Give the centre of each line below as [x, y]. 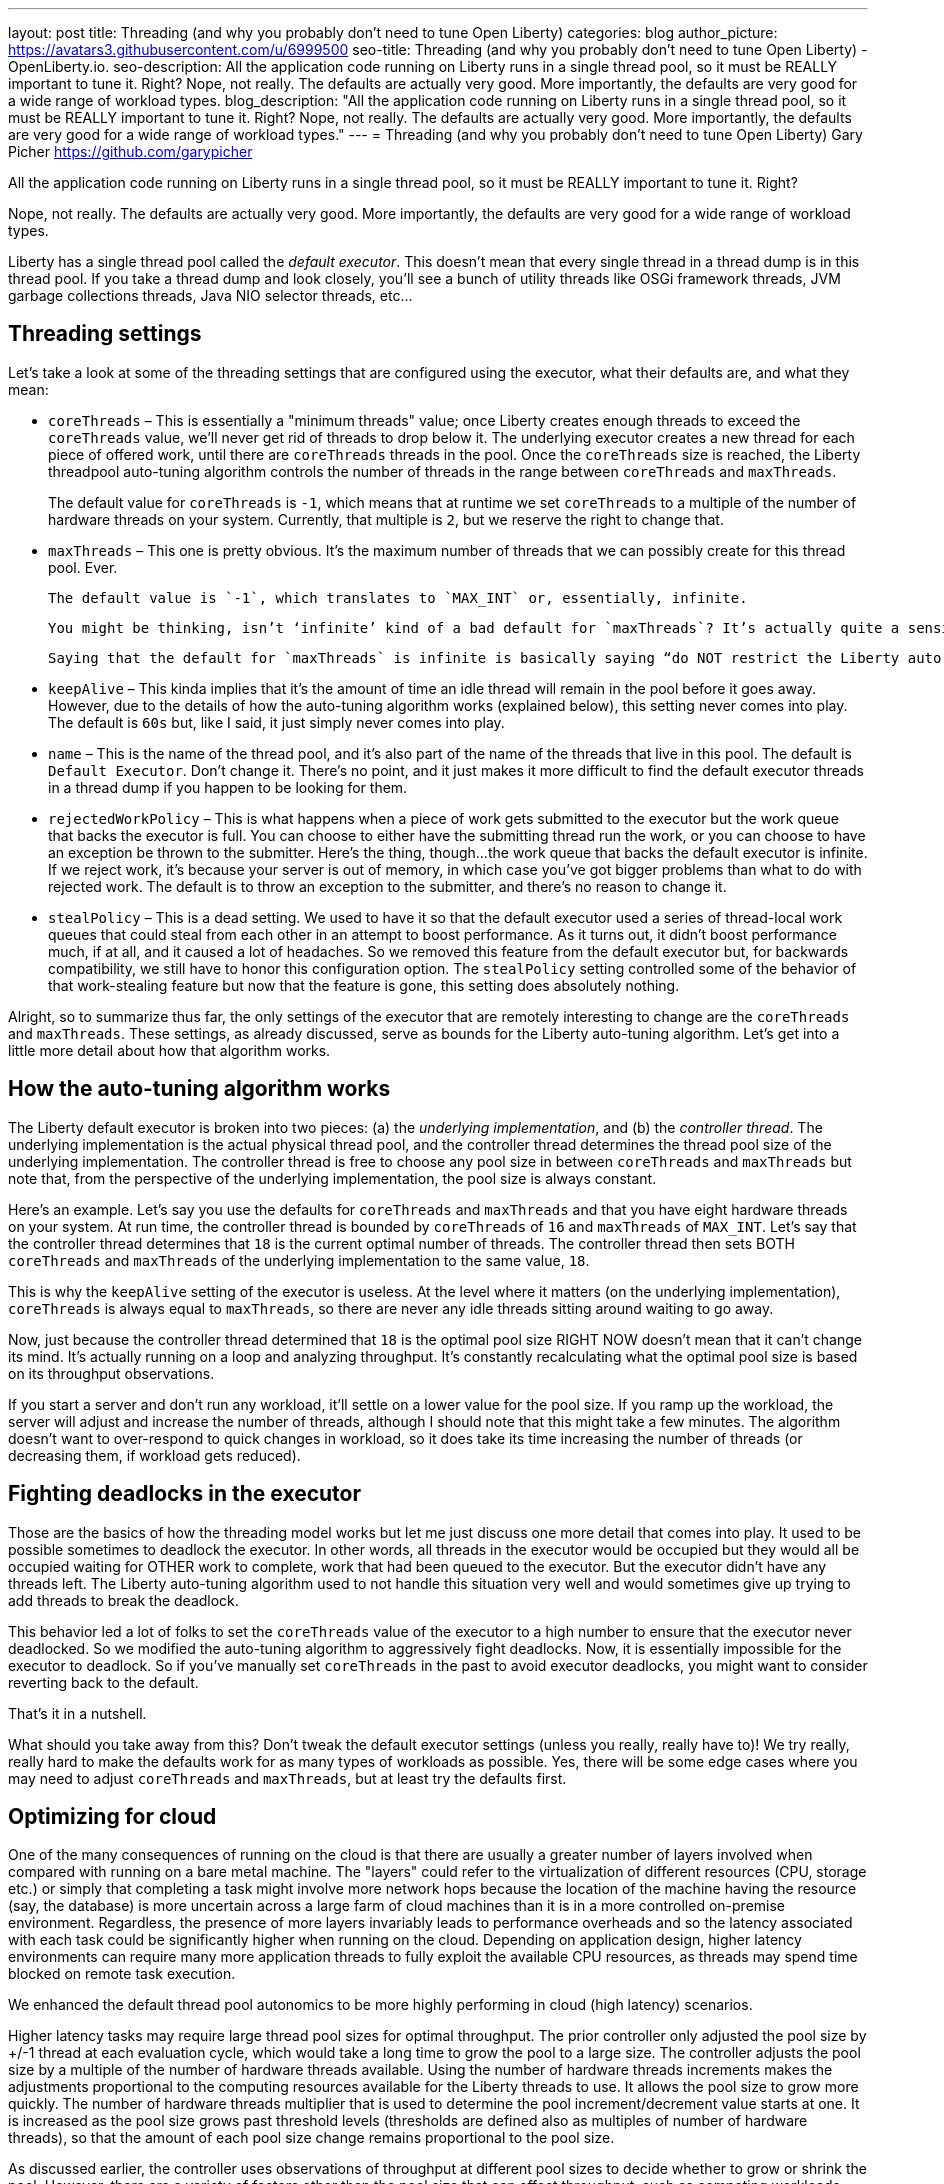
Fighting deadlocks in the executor [185, 1494]
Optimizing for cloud [112, 1816]
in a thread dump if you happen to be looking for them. [228, 787]
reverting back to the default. [103, 1682]
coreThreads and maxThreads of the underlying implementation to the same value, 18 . [299, 1260]
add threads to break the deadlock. [123, 1600]
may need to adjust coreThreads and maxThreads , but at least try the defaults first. [287, 1778]
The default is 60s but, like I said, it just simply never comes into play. [276, 722]
